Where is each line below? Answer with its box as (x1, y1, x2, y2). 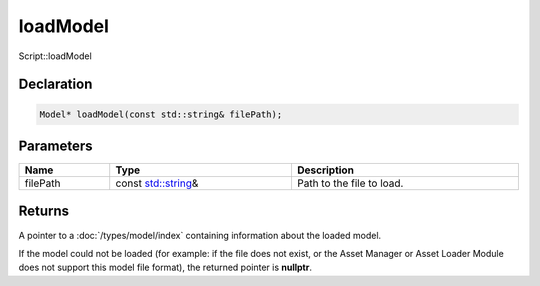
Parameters (18, 137, 93, 154)
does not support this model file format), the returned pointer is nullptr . (18, 261, 312, 274)
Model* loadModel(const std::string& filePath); (39, 108, 283, 120)
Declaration (18, 76, 93, 93)
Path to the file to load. (296, 176, 404, 190)
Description (296, 163, 355, 177)
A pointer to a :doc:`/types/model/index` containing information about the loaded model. (18, 229, 382, 241)
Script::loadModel (18, 50, 92, 62)
